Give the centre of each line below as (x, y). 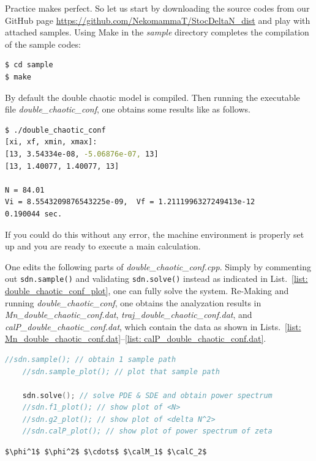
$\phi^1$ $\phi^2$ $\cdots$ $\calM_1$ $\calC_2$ (106, 452)
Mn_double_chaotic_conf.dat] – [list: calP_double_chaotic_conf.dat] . (136, 338)
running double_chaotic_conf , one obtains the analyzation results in (133, 302)
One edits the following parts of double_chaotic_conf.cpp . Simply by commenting (158, 266)
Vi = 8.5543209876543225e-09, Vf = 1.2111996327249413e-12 (130, 202)
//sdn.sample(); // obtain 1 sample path (91, 359)
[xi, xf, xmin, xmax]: (51, 142)
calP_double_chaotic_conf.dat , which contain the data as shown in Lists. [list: (153, 326)
